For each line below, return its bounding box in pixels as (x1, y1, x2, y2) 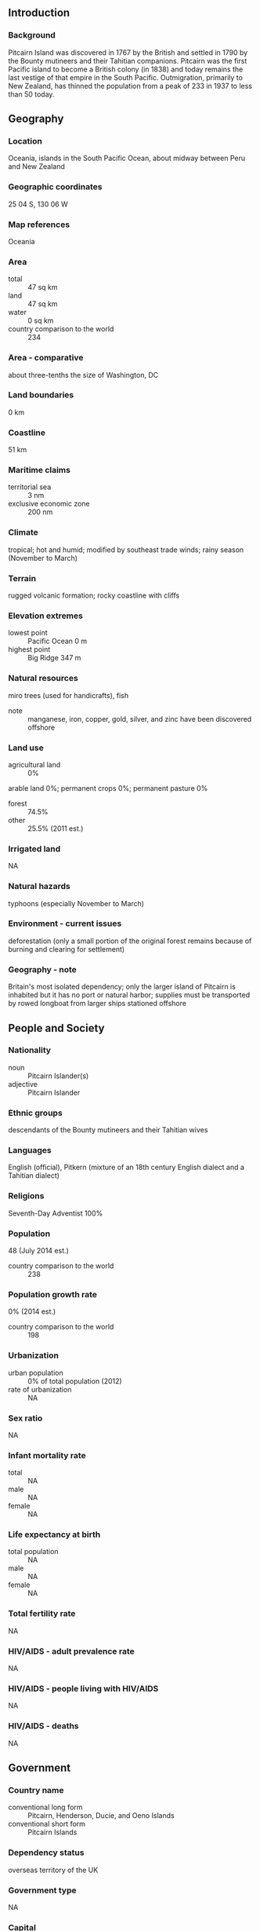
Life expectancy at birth (8, 1529, 101, 1540)
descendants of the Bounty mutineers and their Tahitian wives (8, 1125, 208, 1135)
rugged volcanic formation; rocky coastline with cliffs (8, 591, 180, 600)
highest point (8, 645, 51, 654)
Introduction (8, 6, 70, 20)
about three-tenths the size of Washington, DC (8, 370, 159, 379)
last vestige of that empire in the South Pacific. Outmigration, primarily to (8, 72, 243, 82)
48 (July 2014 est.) (8, 1246, 69, 1255)
